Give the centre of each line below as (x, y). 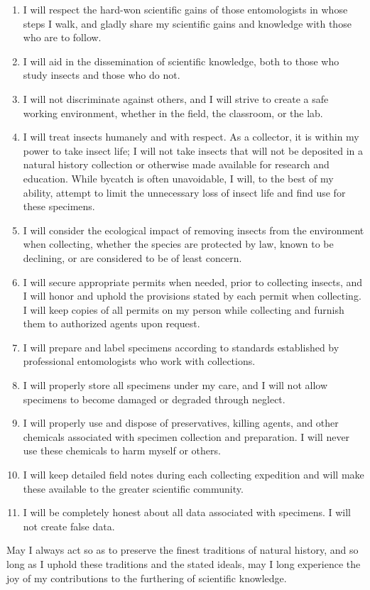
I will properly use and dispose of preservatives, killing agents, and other (181, 423)
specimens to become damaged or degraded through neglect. (154, 399)
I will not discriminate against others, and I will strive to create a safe (176, 98)
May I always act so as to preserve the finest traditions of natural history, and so (183, 550)
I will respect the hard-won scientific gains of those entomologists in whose (185, 9)
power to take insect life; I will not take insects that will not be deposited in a (193, 150)
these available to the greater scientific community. (133, 488)
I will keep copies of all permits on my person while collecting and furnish (184, 309)
